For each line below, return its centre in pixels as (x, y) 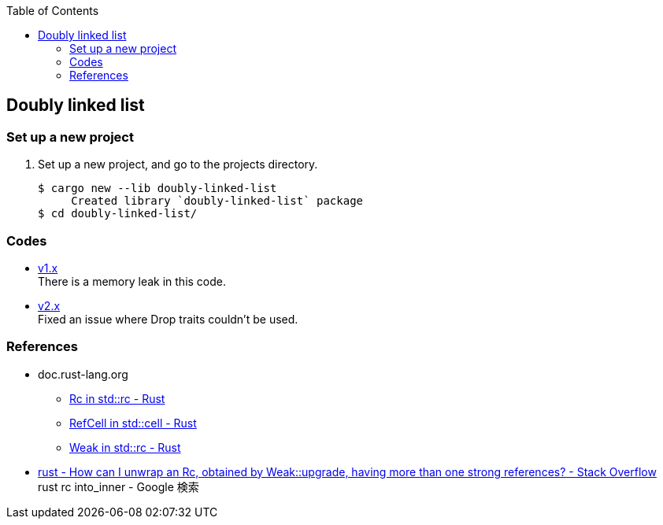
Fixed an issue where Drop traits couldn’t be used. (168, 319)
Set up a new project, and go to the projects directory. (178, 165)
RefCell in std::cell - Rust (133, 423)
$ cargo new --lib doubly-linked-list (157, 189)
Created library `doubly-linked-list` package (217, 201)
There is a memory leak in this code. (132, 281)
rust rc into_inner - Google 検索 (119, 486)
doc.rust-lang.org (83, 374)
